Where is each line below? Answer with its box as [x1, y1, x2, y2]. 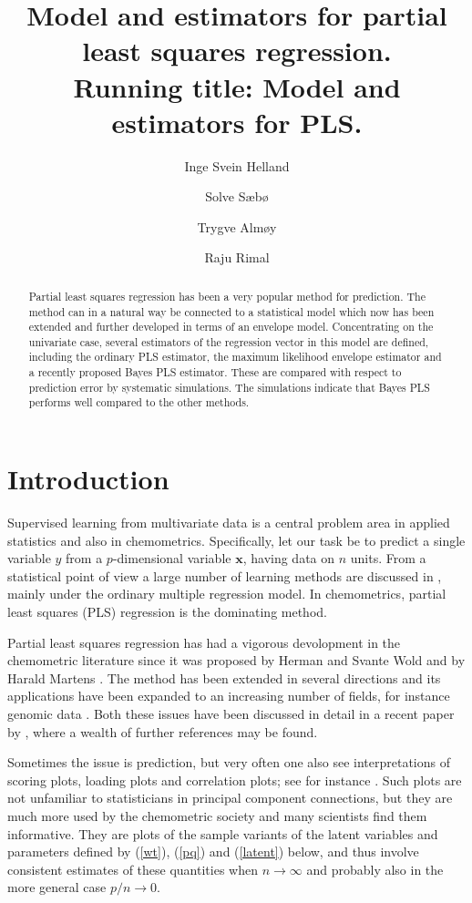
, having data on [242, 549, 335, 568]
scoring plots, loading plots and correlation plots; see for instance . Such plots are [7, 770, 462, 789]
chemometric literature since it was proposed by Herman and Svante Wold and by [7, 651, 466, 670]
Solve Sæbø [205, 187, 269, 206]
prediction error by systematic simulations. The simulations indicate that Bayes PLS [28, 379, 430, 395]
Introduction [7, 460, 169, 498]
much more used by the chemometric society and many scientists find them [7, 806, 427, 825]
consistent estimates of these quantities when [7, 859, 258, 878]
